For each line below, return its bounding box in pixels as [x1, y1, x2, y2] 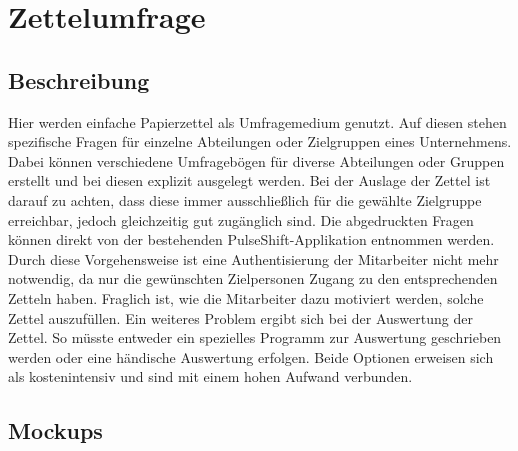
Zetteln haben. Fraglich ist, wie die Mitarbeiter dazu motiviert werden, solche [8, 287, 484, 308]
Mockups [8, 415, 103, 446]
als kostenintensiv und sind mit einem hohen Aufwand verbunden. [8, 366, 413, 387]
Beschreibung [8, 64, 150, 95]
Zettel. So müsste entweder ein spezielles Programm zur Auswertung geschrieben [8, 327, 502, 348]
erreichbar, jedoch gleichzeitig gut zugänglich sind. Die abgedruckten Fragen [8, 209, 474, 230]
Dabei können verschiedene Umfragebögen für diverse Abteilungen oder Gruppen [8, 150, 505, 171]
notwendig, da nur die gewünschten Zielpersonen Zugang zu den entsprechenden [8, 268, 498, 289]
